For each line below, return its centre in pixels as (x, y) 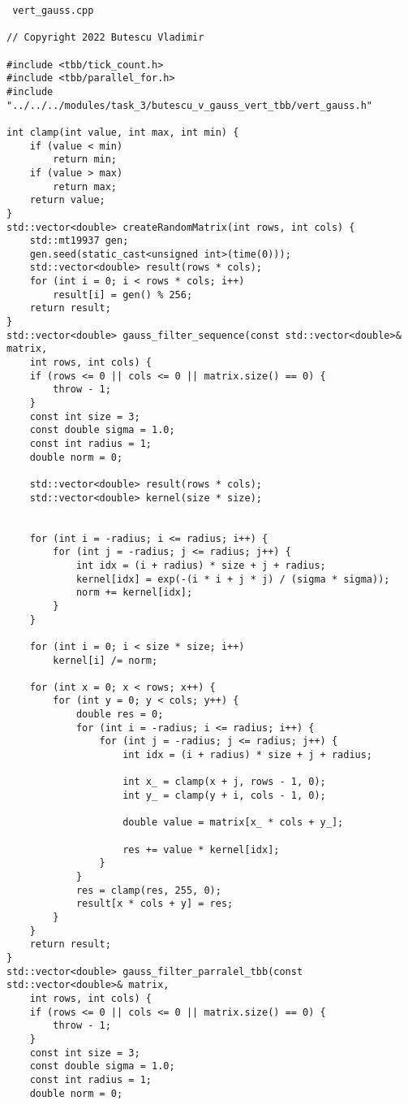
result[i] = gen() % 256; (123, 295)
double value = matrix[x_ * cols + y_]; (233, 823)
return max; (85, 186)
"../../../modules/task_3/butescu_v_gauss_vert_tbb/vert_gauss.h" (190, 105)
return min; (85, 160)
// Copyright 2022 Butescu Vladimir (105, 38)
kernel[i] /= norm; (105, 660)
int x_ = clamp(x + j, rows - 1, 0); (224, 782)
